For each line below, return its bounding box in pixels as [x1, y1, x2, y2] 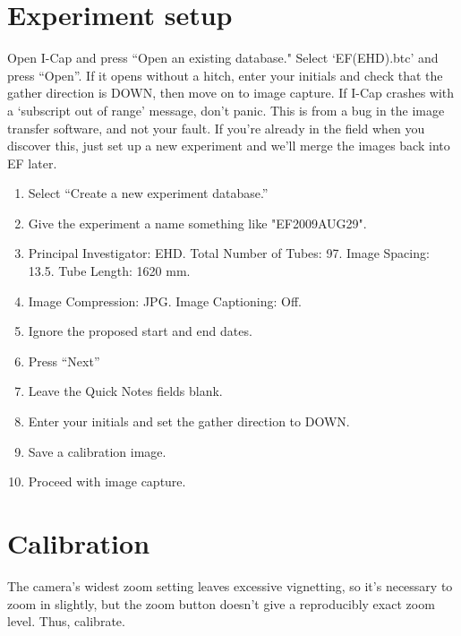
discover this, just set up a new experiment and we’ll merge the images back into [7, 136, 450, 155]
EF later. [7, 153, 57, 172]
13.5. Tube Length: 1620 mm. [28, 262, 191, 280]
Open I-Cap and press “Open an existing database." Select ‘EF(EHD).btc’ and [7, 48, 439, 67]
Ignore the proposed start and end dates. [28, 322, 252, 340]
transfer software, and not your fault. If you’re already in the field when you [7, 118, 425, 137]
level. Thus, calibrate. [7, 612, 125, 631]
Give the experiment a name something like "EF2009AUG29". [28, 213, 367, 232]
